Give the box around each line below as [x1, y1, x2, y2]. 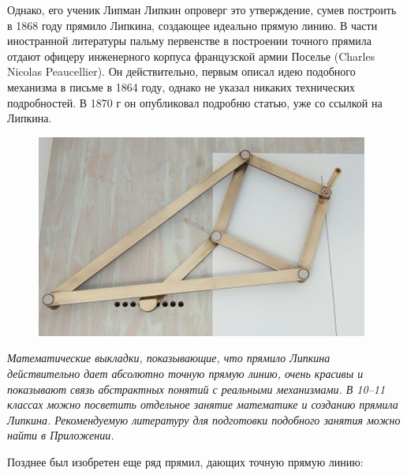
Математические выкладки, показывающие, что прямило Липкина [7, 350, 330, 366]
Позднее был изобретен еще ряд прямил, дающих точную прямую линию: [7, 453, 364, 469]
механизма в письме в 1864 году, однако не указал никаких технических [7, 78, 355, 95]
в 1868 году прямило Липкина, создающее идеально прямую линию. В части [7, 17, 378, 33]
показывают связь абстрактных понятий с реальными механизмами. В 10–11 [7, 380, 386, 397]
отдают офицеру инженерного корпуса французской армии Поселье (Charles [7, 47, 375, 64]
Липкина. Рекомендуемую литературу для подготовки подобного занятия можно [7, 411, 401, 428]
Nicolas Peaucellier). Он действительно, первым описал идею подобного [7, 63, 356, 80]
